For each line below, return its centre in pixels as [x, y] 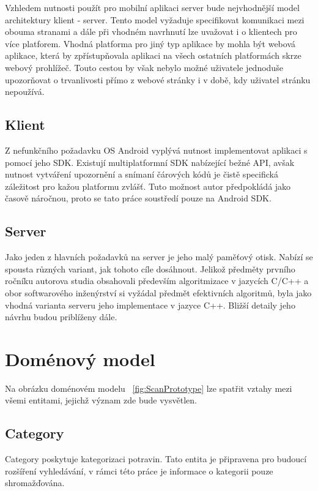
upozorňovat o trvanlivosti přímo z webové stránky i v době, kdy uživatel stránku [158, 79]
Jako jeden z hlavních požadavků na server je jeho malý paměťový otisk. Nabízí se [159, 257]
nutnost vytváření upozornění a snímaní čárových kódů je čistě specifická [142, 174]
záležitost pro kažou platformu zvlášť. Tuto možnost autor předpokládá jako [148, 186]
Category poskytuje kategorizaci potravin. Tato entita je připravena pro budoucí [156, 459]
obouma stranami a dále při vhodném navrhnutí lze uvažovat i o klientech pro [151, 32]
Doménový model [80, 358]
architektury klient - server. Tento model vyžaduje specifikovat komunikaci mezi [155, 19]
